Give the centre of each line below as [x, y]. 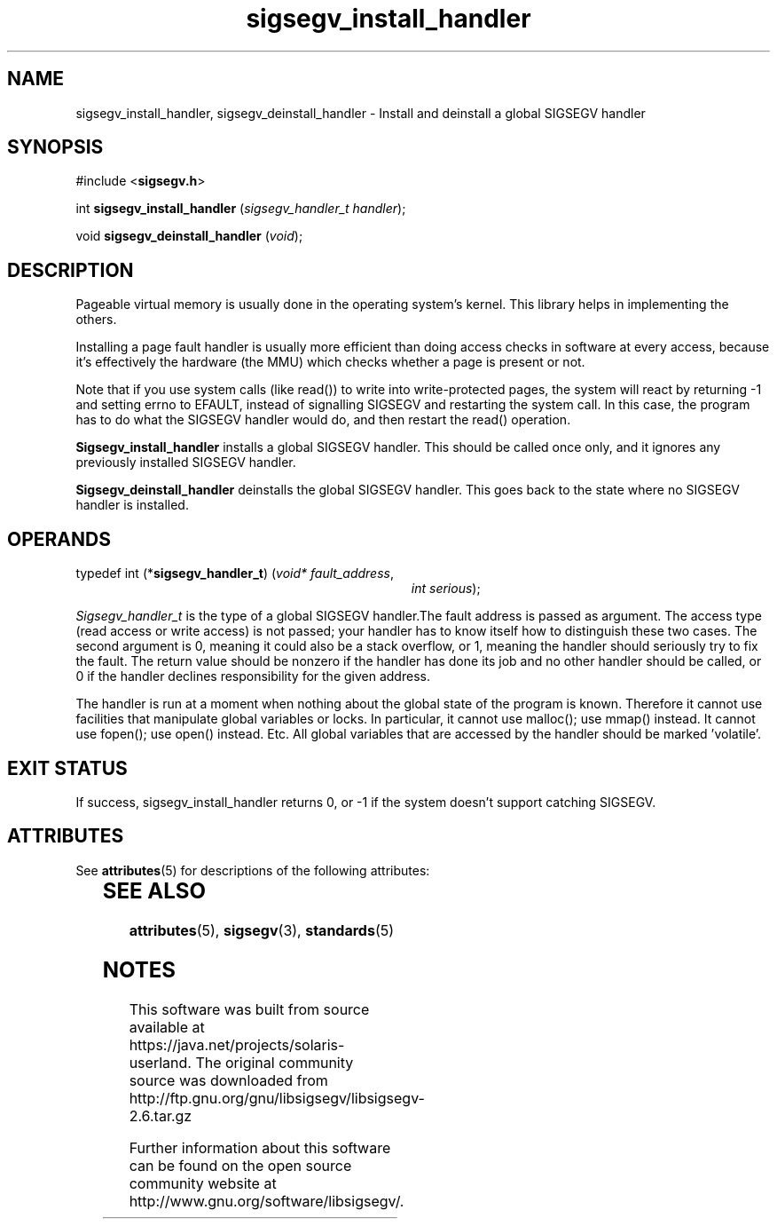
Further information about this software [260, 1147]
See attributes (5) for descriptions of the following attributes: [253, 870]
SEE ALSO [154, 890]
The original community [275, 1062]
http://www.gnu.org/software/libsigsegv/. [267, 1201]
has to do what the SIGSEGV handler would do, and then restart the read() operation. [323, 420]
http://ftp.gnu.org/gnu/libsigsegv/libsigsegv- [277, 1098]
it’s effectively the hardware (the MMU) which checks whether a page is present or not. [330, 362]
